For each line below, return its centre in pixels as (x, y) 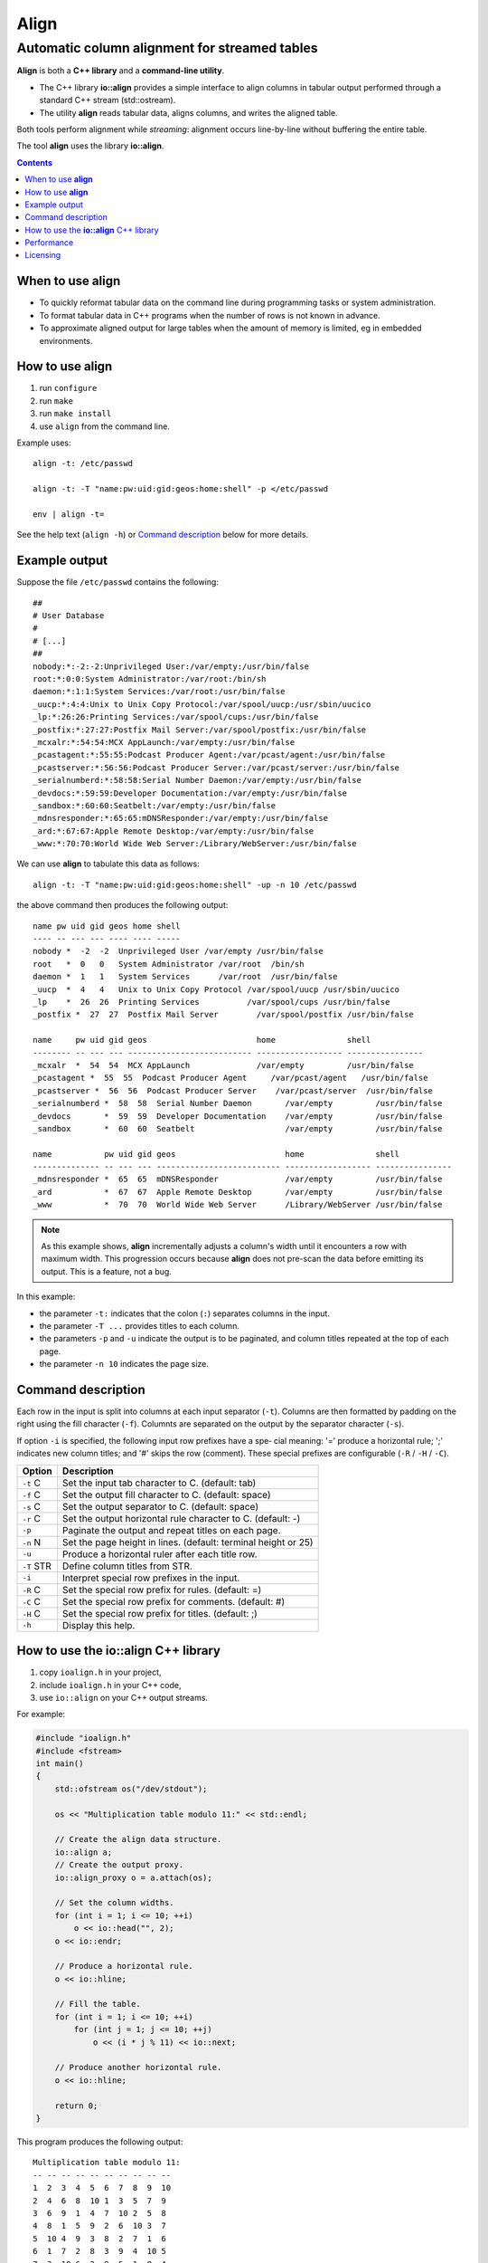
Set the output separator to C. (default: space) (160, 1506)
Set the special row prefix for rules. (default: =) (162, 1590)
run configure (68, 388)
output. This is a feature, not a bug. (106, 1271)
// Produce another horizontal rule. (138, 2067)
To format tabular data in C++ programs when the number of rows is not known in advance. (210, 315)
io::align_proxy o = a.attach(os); (133, 1877)
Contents (35, 162)
